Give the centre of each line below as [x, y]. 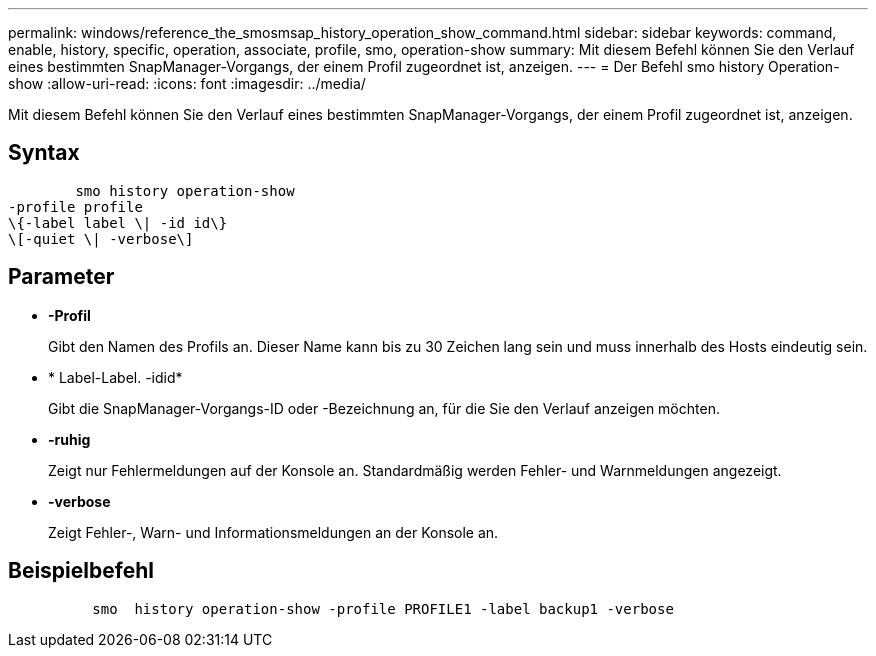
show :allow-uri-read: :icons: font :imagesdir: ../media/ [187, 83]
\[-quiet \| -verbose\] [101, 238]
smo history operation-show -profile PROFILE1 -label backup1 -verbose [383, 608]
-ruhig [69, 439]
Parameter [61, 277]
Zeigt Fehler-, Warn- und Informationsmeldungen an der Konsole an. [273, 532]
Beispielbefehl [81, 571]
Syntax [44, 153]
